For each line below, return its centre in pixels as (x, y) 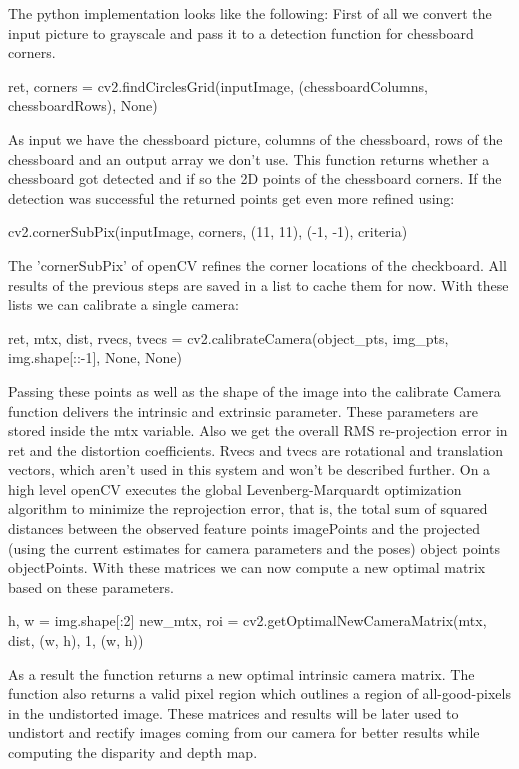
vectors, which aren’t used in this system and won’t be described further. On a (249, 469)
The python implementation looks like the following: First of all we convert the (250, 13)
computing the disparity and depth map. (133, 752)
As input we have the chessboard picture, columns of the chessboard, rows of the (255, 138)
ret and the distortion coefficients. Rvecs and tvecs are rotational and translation (256, 449)
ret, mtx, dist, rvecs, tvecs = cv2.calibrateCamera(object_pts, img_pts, (228, 337)
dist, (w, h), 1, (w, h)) (76, 640)
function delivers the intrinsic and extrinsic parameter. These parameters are (243, 410)
